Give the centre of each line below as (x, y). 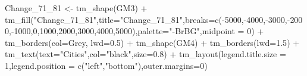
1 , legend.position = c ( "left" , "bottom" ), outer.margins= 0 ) (106, 65)
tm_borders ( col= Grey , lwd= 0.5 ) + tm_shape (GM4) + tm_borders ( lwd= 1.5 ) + (152, 42)
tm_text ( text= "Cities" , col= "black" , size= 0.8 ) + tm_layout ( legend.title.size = (145, 54)
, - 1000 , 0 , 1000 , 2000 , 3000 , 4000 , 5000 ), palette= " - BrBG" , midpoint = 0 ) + (137, 31)
